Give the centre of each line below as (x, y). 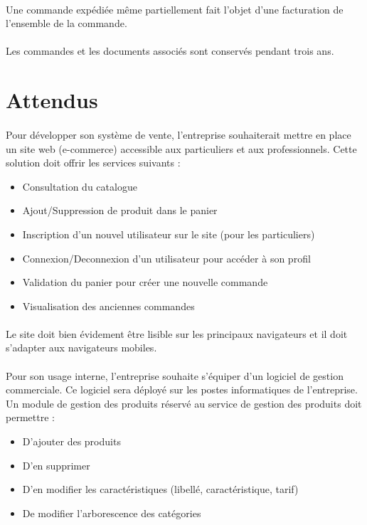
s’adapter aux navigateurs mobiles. (81, 348)
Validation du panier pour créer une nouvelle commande (145, 282)
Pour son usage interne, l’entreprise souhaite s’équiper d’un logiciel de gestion (175, 375)
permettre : (30, 417)
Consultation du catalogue (80, 186)
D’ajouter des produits (71, 441)
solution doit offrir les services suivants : (93, 163)
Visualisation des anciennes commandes (108, 306)
